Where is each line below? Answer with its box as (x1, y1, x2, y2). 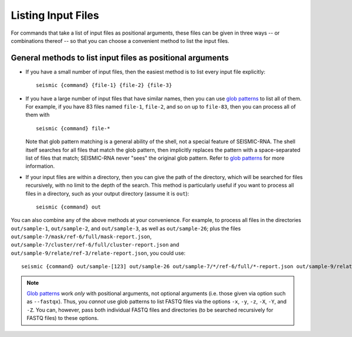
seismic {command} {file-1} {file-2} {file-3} (36, 82, 172, 89)
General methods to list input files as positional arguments (11, 53, 229, 63)
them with (25, 112, 50, 119)
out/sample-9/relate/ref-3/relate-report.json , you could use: (11, 250, 186, 257)
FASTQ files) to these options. (26, 315, 99, 322)
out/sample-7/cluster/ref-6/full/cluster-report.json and (11, 241, 180, 248)
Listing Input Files (11, 9, 99, 22)
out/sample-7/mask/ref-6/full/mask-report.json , (11, 233, 152, 240)
